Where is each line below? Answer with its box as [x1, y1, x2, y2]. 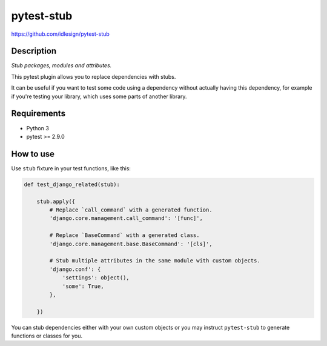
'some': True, [62, 282, 104, 290]
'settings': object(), [62, 274, 130, 281]
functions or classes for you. [11, 332, 83, 339]
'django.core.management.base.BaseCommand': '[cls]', [49, 240, 213, 247]
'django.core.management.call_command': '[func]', [49, 215, 203, 222]
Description [11, 46, 57, 56]
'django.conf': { [49, 265, 101, 273]
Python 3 [26, 124, 50, 131]
